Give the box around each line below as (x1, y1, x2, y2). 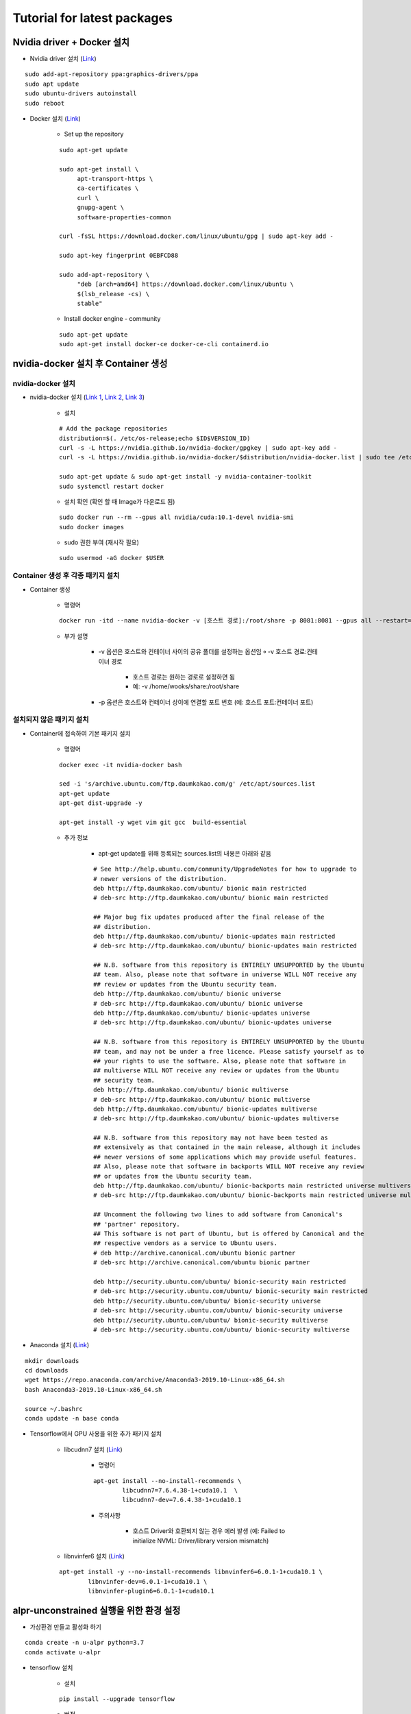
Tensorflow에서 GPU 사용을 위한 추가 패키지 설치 (29, 1429, 162, 1438)
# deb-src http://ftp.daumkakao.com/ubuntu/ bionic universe (93, 1000, 303, 1007)
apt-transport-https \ (77, 175, 153, 182)
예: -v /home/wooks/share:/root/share (132, 682, 240, 690)
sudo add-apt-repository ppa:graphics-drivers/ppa (25, 71, 199, 78)
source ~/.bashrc (25, 1405, 83, 1412)
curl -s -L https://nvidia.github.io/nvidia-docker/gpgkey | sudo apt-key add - (59, 444, 338, 452)
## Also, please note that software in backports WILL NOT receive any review (93, 1163, 364, 1170)
